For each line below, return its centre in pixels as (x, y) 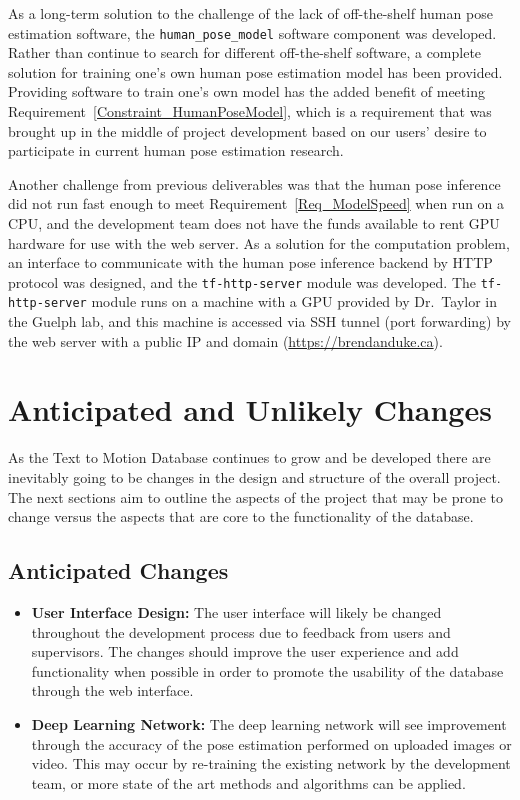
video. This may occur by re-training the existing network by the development (271, 763)
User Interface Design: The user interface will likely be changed (236, 611)
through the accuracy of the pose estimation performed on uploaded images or (271, 743)
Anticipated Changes (118, 570)
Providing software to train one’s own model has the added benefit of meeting (246, 91)
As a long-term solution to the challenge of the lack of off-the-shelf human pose (250, 13)
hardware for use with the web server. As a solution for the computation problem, (259, 242)
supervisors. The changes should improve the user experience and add (245, 651)
